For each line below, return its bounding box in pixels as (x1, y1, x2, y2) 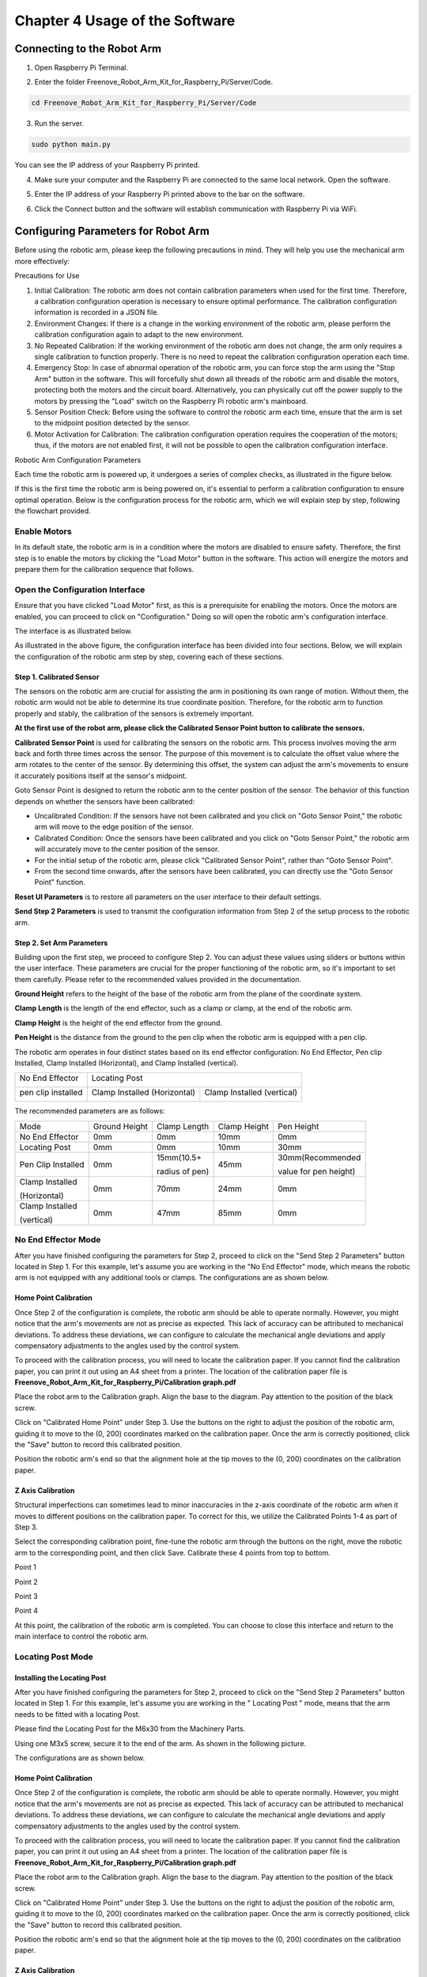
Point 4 (14, 1606, 39, 1616)
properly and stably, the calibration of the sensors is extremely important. (14, 709, 255, 718)
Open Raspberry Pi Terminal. (34, 63, 129, 73)
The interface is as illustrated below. (14, 626, 133, 636)
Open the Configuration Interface (14, 584, 145, 595)
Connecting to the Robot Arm (14, 42, 162, 55)
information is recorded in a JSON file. (34, 308, 160, 317)
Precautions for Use (14, 271, 80, 281)
